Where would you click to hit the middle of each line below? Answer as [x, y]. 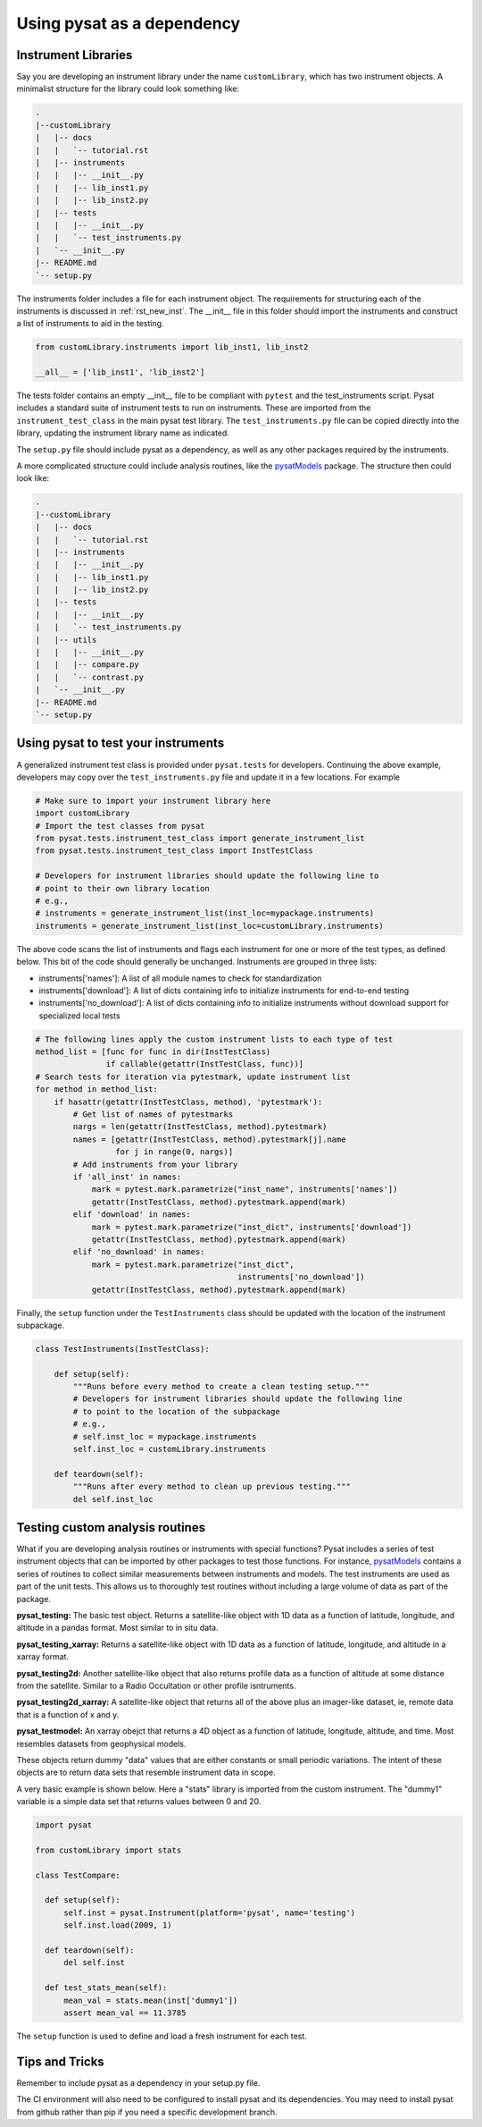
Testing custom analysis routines [111, 1528]
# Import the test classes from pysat [120, 826]
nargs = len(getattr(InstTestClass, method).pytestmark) [200, 1127]
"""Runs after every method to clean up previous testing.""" [212, 1487]
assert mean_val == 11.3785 [125, 2013]
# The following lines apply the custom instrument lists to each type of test [214, 1039]
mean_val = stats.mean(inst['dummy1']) [151, 2000]
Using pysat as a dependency [129, 23]
